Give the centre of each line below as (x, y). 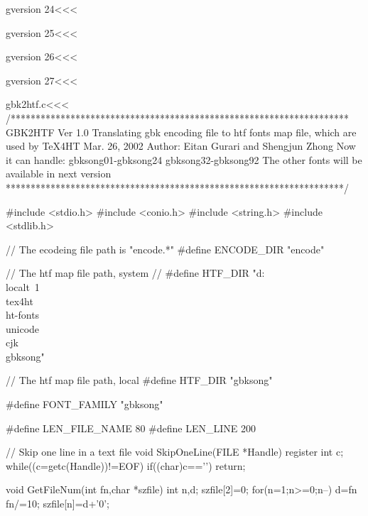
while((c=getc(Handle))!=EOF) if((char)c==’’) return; (126, 465)
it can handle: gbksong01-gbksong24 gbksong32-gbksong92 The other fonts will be (184, 159)
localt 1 (23, 286)
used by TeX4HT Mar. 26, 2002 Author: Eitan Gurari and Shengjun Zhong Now (181, 146)
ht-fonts (23, 315)
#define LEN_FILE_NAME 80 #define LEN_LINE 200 (131, 428)
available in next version (59, 174)
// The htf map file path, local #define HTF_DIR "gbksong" (139, 380)
